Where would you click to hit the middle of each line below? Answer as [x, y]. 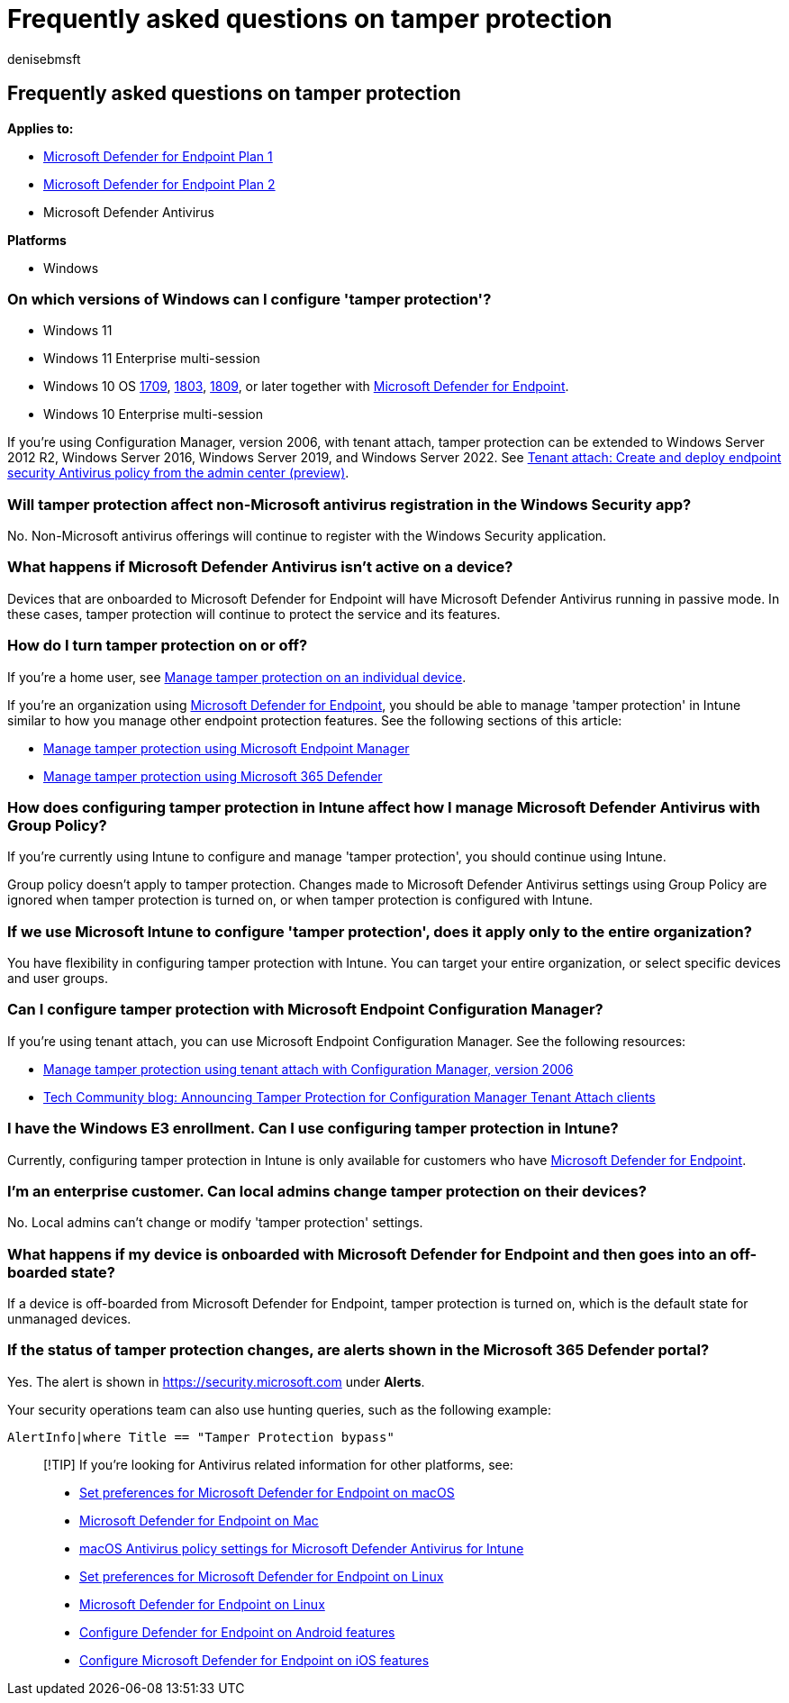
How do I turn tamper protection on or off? [158, 646]
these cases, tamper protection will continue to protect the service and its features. [254, 614]
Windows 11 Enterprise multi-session [152, 359]
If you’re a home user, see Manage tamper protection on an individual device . [237, 677]
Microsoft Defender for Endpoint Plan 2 [159, 184]
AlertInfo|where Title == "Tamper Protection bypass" [201, 1437]
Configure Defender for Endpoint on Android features [237, 1632]
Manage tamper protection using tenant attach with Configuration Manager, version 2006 [308, 1069]
